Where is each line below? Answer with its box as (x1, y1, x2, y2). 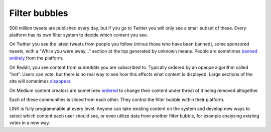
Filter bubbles (9, 7, 69, 18)
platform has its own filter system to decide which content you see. (9, 31, 148, 37)
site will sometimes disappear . (9, 78, 72, 84)
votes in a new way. (9, 120, 50, 126)
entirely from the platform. (9, 55, 64, 61)
